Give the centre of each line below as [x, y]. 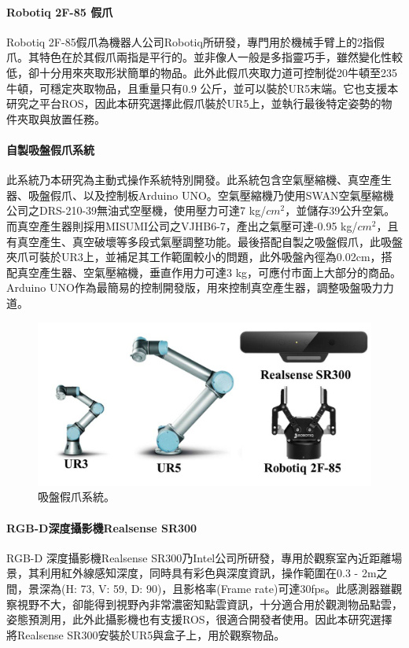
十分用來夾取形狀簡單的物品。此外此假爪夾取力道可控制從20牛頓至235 [218, 72]
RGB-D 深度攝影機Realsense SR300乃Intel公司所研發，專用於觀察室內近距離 [199, 557]
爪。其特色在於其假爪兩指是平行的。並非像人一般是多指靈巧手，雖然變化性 [199, 57]
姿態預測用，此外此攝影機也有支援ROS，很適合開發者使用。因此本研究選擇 [199, 619]
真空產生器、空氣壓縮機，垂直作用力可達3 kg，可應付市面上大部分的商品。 [209, 272]
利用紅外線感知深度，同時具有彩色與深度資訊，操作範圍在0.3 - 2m [208, 573]
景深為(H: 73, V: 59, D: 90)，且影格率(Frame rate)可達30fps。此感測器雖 [209, 588]
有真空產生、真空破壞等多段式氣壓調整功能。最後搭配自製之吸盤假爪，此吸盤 [204, 241]
